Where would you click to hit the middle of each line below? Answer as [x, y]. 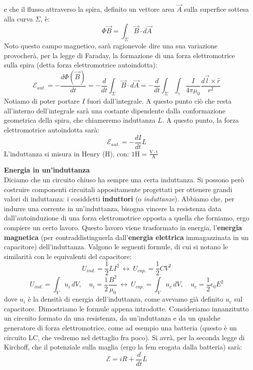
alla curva [19, 18]
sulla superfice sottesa [216, 9]
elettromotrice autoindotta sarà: [52, 130]
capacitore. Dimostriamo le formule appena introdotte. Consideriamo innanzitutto [126, 308]
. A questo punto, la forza [200, 120]
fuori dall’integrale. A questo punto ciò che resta [159, 101]
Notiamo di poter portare [42, 101]
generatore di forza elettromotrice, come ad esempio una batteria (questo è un [120, 328]
